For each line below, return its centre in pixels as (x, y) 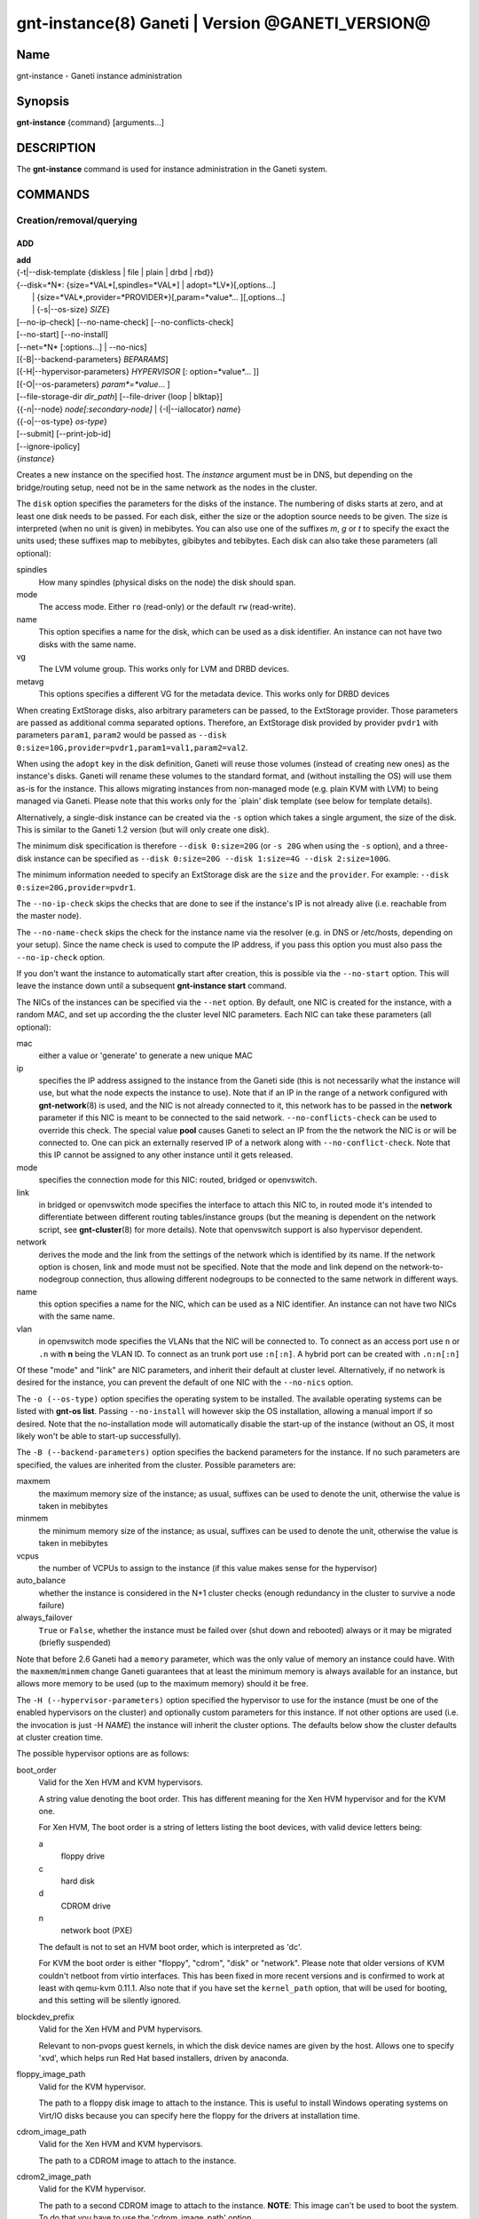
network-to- (421, 1267)
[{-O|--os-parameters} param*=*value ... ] (93, 384)
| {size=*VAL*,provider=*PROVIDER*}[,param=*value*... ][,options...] (159, 297)
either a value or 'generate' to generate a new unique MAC (145, 1055)
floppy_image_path (51, 2074)
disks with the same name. (87, 644)
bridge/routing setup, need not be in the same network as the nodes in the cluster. (167, 487)
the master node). (49, 916)
